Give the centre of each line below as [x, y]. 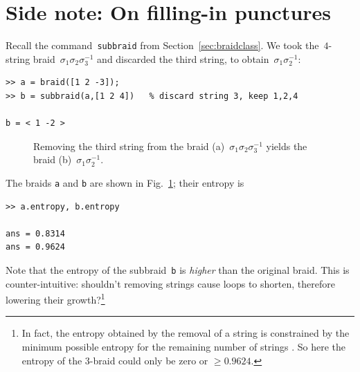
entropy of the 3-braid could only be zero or [115, 360]
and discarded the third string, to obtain [183, 58]
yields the [287, 146]
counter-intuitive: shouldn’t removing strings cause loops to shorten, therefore [170, 283]
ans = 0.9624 [35, 247]
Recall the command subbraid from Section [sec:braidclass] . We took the [162, 45]
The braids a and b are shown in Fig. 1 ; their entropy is [125, 182]
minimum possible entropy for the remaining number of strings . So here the [184, 347]
